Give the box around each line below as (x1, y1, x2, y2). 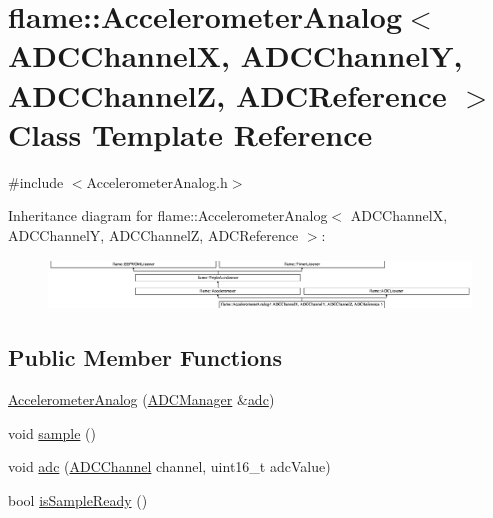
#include (8, 171, 64, 192)
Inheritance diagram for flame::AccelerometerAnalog (8, 205, 328, 226)
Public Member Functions (8, 342, 282, 373)
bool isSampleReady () (8, 489, 148, 510)
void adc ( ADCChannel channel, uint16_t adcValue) (8, 456, 331, 477)
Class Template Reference (8, 113, 373, 154)
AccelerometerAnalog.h (86, 171, 228, 192)
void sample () (8, 422, 96, 443)
